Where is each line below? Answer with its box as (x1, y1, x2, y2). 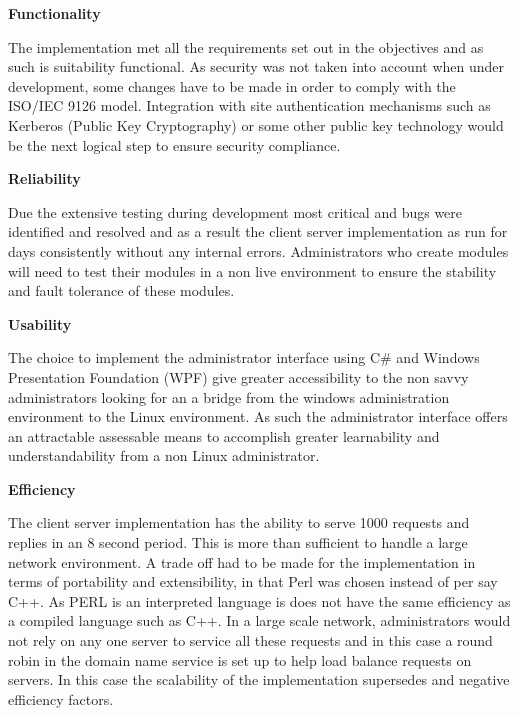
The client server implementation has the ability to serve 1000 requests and (8, 512, 470, 533)
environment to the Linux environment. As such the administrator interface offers (8, 406, 508, 427)
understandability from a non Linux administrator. (8, 445, 320, 466)
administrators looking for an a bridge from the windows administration (8, 386, 450, 407)
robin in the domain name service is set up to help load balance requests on (8, 649, 472, 670)
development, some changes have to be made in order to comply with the (8, 75, 456, 96)
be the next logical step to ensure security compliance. (8, 134, 341, 155)
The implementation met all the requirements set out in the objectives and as (8, 36, 484, 57)
